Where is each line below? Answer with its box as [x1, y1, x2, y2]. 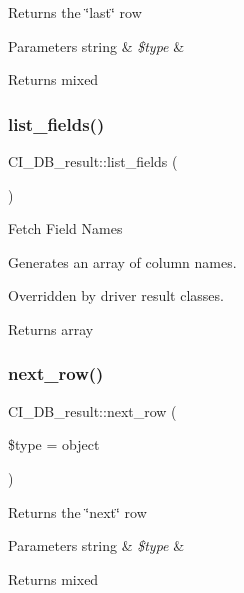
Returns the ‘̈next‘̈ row [8, 501, 147, 522]
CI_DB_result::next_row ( [8, 400, 177, 421]
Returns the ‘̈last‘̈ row [8, 2, 142, 22]
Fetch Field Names [8, 218, 123, 239]
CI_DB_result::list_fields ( [8, 151, 178, 171]
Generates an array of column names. [8, 251, 237, 272]
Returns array [8, 318, 94, 339]
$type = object [8, 434, 100, 455]
